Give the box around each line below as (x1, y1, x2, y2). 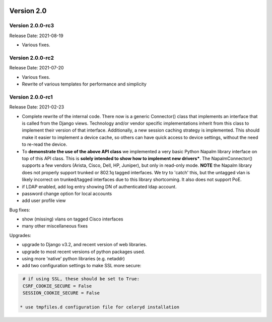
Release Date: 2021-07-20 (9, 65, 64, 71)
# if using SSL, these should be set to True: (23, 276, 140, 282)
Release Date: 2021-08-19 (9, 33, 63, 39)
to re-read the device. (22, 141, 67, 148)
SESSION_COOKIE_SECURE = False (23, 290, 100, 296)
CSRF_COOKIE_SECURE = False (23, 283, 92, 289)
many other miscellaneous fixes (22, 223, 88, 229)
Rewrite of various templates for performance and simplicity (22, 81, 147, 87)
